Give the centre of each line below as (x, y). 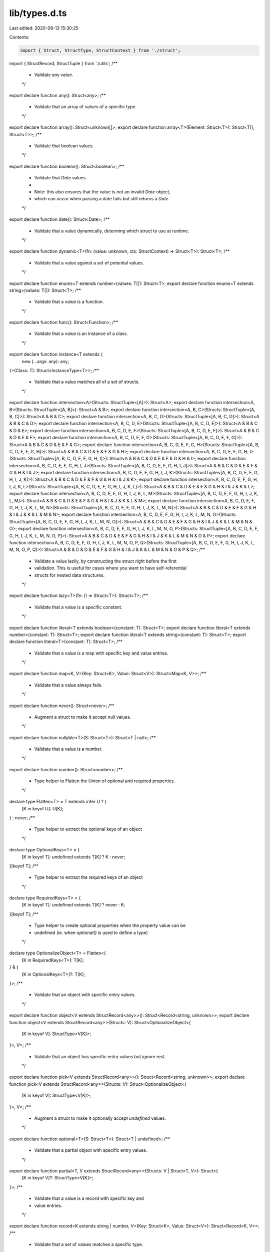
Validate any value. (54, 75)
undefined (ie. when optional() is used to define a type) (91, 932)
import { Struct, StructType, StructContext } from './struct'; (100, 50)
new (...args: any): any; (45, 361)
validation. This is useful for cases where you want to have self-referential (110, 568)
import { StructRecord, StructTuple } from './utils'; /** (63, 63)
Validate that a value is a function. (69, 302)
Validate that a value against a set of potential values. (89, 262)
